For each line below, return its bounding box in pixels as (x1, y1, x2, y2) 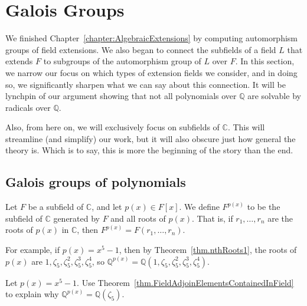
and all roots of (110, 212, 166, 224)
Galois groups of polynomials (5, 173, 186, 191)
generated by (53, 212, 100, 224)
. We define (179, 200, 220, 213)
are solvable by (247, 90, 301, 102)
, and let (92, 200, 122, 213)
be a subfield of (28, 200, 84, 213)
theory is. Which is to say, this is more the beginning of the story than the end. (5, 144, 293, 156)
